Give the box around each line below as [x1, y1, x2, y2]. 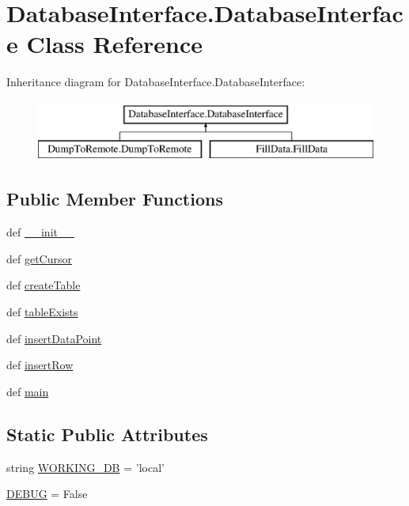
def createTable [6, 277, 81, 293]
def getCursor [6, 250, 72, 266]
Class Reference [26, 28, 203, 60]
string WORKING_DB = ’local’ [6, 459, 165, 475]
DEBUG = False [6, 485, 88, 502]
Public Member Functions [6, 187, 223, 211]
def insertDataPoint [6, 330, 102, 346]
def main [6, 383, 49, 399]
